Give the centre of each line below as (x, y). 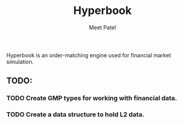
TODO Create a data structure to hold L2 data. (75, 114)
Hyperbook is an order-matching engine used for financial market (89, 55)
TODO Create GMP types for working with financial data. (92, 98)
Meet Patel (102, 27)
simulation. (20, 61)
